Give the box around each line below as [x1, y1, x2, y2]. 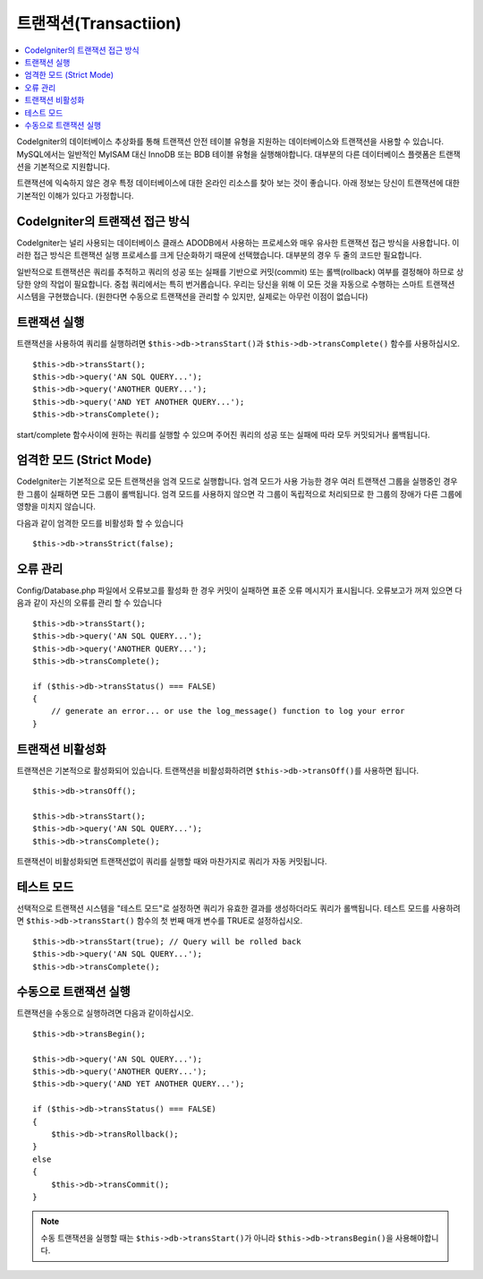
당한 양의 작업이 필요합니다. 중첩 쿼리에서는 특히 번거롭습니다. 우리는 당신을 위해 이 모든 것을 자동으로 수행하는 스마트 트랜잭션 [16, 279, 455, 289]
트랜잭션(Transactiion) [16, 13, 182, 33]
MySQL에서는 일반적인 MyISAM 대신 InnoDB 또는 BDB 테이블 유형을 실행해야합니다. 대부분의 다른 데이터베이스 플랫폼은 [16, 149, 437, 159]
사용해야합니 [394, 1232, 439, 1243]
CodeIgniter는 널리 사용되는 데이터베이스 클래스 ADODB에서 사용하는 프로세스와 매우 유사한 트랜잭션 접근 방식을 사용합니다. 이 [16, 237, 460, 248]
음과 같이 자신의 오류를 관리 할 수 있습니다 [16, 597, 163, 608]
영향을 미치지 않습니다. [16, 502, 96, 512]
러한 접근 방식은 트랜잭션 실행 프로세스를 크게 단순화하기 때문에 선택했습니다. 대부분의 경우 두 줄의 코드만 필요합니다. [16, 250, 422, 261]
